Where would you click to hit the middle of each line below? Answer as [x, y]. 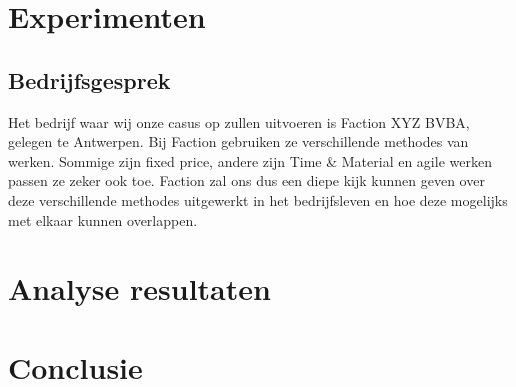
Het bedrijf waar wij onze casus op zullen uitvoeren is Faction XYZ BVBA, [239, 121]
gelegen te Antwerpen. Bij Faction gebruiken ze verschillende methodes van [238, 141]
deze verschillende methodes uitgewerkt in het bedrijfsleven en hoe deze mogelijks [258, 199]
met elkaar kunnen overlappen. [103, 219]
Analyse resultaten [139, 288]
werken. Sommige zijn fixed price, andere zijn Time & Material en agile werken [250, 160]
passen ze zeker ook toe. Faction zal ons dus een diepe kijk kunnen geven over [246, 180]
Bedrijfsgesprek [89, 79]
